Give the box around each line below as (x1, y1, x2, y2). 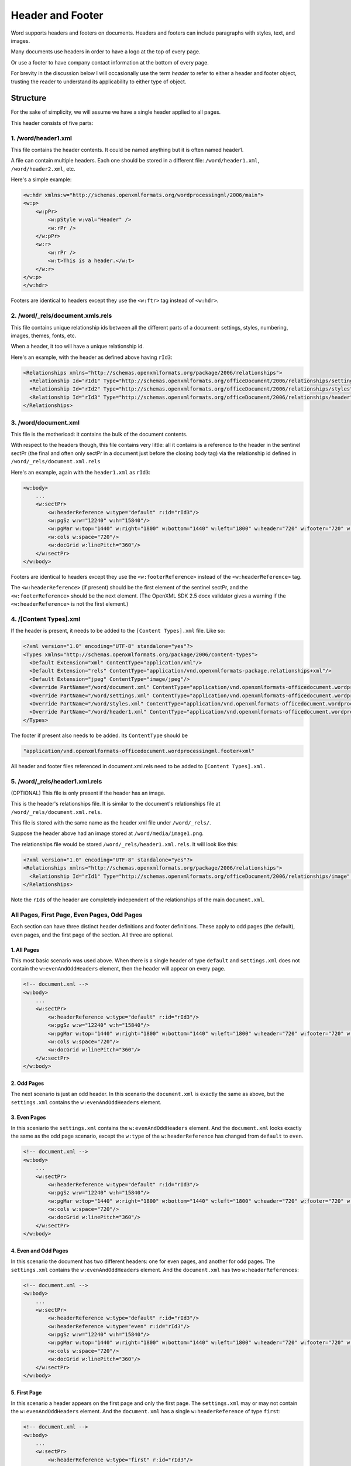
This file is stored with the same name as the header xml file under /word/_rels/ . (11, 819, 211, 826)
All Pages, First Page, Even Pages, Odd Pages (11, 911, 143, 919)
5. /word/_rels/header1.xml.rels (11, 777, 102, 785)
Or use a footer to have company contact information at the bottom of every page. (11, 59, 209, 66)
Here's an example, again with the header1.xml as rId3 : (11, 469, 151, 476)
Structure (11, 93, 47, 103)
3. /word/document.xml (11, 418, 80, 426)
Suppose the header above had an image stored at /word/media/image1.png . (11, 830, 204, 837)
